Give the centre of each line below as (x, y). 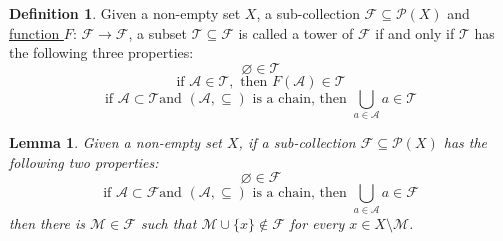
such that (168, 222)
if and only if (415, 32)
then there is (47, 222)
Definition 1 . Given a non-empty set (125, 13)
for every (317, 222)
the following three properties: (101, 52)
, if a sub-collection (297, 142)
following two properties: (84, 161)
